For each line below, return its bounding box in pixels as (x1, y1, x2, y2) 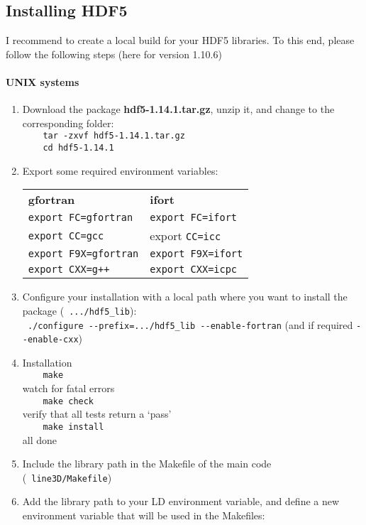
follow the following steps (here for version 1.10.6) (6, 46, 222, 61)
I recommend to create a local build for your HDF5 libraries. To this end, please (6, 33, 355, 48)
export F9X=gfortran (28, 248, 139, 260)
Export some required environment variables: (22, 163, 218, 178)
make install (43, 421, 104, 432)
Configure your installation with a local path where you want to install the (22, 289, 348, 304)
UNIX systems (6, 74, 79, 89)
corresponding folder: (22, 115, 114, 130)
